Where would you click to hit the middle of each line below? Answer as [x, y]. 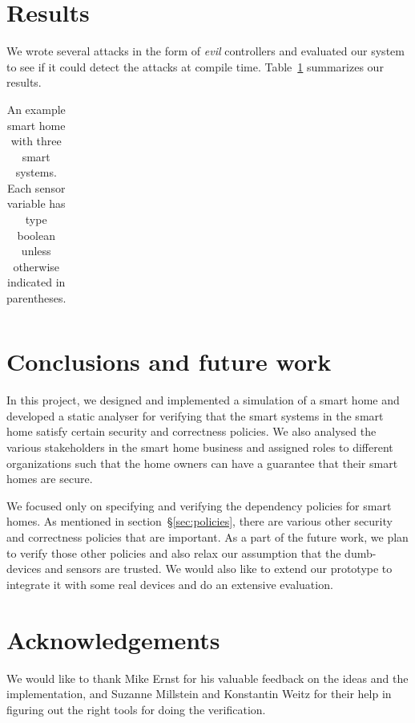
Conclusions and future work [169, 361]
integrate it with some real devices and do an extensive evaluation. [170, 584]
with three [36, 141]
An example [36, 109]
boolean [36, 235]
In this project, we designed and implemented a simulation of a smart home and [203, 400]
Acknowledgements [113, 639]
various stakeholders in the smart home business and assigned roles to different [200, 447]
